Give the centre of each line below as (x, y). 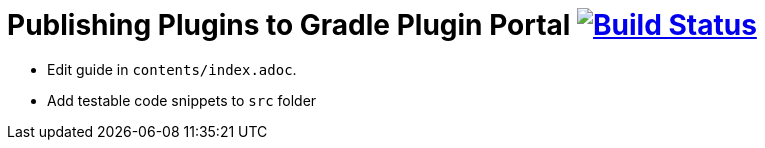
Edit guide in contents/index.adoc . (172, 69)
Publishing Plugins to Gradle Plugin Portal (289, 25)
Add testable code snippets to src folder (182, 100)
